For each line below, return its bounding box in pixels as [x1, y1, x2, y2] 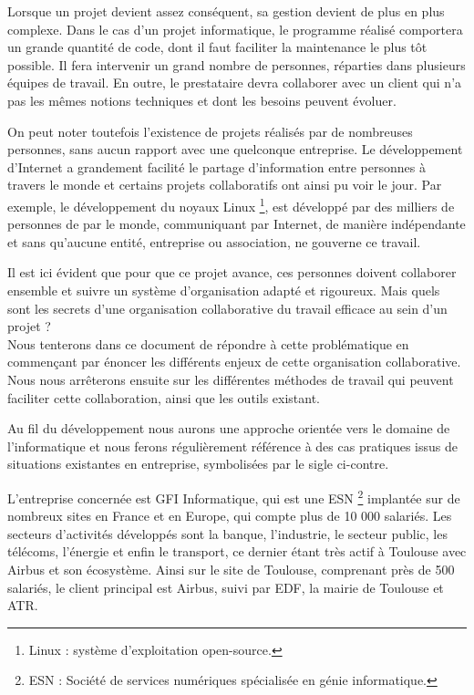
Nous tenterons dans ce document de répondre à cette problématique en [7, 334, 409, 353]
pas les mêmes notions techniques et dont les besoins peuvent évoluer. [7, 90, 397, 109]
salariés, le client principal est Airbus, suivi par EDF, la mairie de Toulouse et [7, 577, 444, 596]
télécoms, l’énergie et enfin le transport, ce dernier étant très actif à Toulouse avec [7, 542, 467, 561]
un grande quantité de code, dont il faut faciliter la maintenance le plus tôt [7, 37, 428, 57]
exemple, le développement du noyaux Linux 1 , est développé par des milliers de [7, 193, 455, 215]
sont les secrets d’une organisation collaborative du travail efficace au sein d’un [7, 298, 448, 317]
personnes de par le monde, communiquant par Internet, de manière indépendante [7, 214, 466, 233]
